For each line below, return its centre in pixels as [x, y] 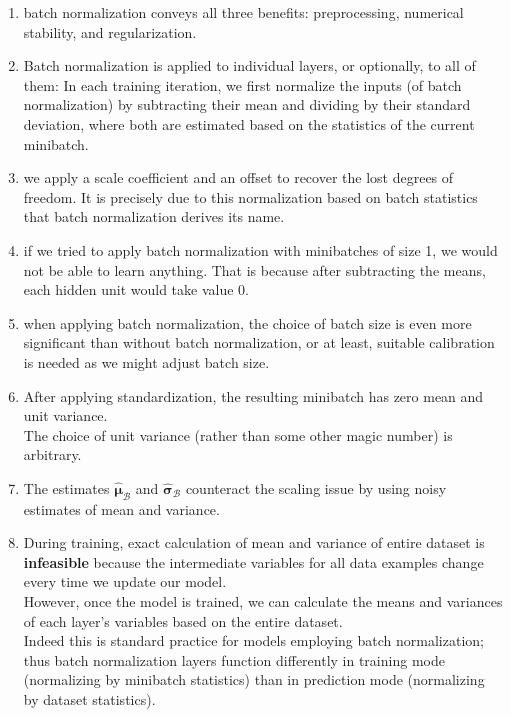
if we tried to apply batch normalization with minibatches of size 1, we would [260, 249]
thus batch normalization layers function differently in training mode [234, 659]
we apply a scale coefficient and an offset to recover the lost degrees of [238, 177]
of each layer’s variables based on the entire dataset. [183, 620]
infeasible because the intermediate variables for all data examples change [253, 561]
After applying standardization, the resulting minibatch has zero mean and [253, 395]
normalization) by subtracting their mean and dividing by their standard [247, 104]
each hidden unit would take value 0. [136, 289]
